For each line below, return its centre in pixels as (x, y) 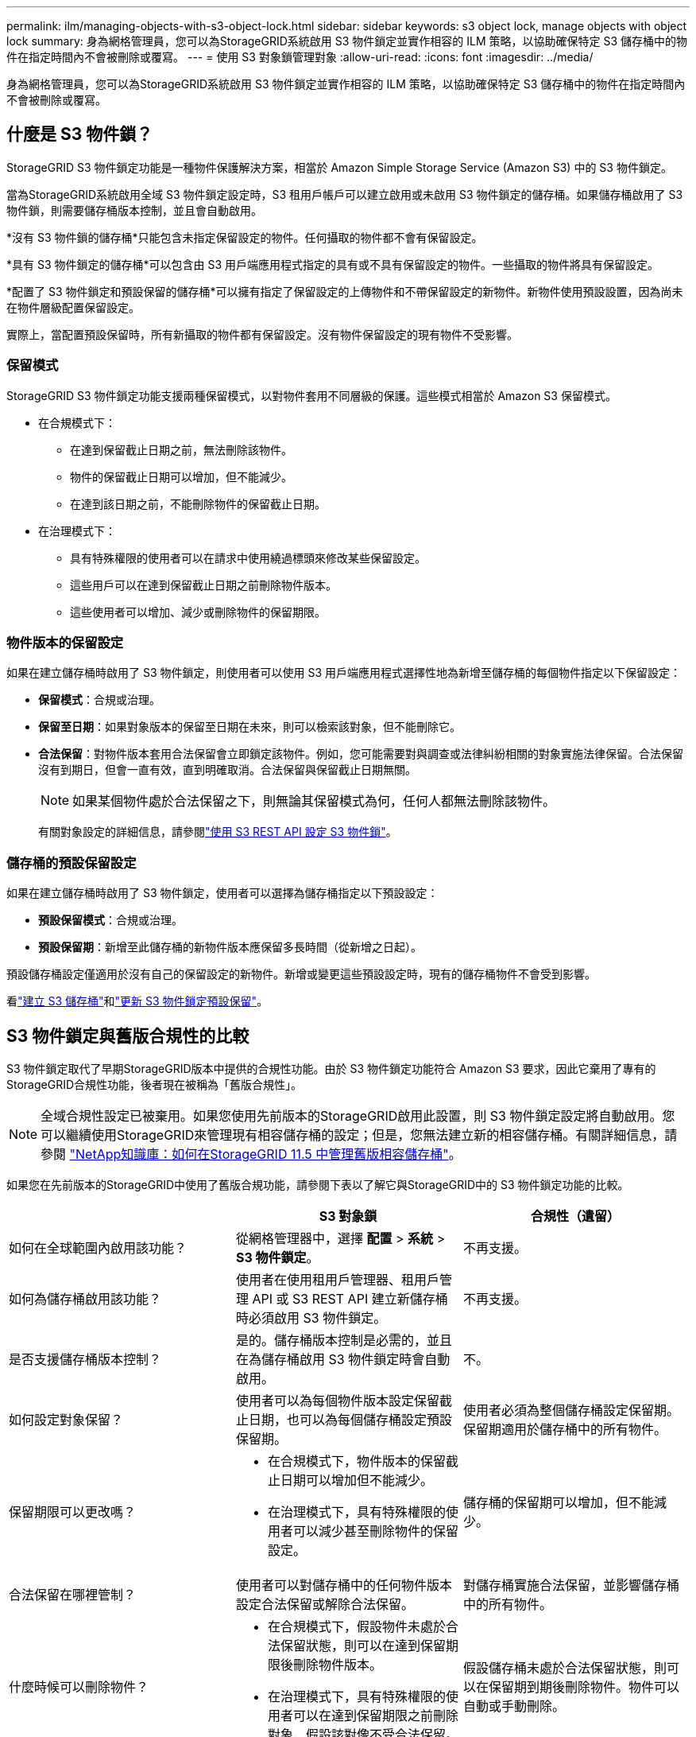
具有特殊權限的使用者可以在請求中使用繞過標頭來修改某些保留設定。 (248, 558)
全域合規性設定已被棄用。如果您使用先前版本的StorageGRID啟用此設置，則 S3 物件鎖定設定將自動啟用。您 (358, 1115)
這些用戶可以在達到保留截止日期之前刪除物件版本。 (203, 585)
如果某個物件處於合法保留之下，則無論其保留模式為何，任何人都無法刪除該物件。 (314, 801)
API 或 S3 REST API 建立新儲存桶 (350, 1298)
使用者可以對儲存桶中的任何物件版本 (344, 1585)
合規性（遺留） (575, 1216)
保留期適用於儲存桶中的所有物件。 (565, 1429)
